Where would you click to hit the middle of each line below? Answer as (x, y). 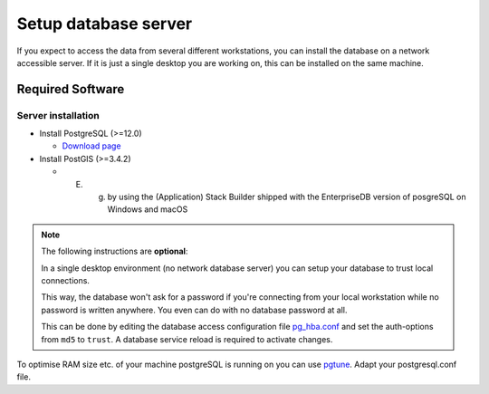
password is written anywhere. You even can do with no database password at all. (194, 310)
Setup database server (105, 24)
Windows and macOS (148, 209)
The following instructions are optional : (115, 251)
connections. (66, 280)
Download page (91, 146)
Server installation (58, 115)
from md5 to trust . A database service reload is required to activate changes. (187, 339)
